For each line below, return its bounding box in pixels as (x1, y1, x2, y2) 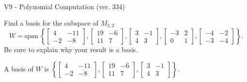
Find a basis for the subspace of (4, 17, 99, 27)
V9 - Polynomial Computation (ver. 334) (4, 1, 125, 11)
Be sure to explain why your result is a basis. (4, 44, 138, 55)
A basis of (4, 63, 33, 73)
